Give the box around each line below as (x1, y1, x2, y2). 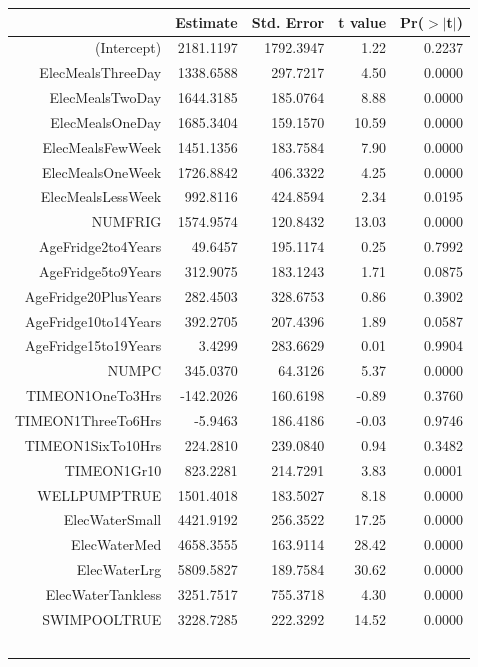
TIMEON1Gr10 (64, 459, 162, 480)
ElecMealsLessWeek (40, 186, 162, 207)
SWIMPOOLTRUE (42, 608, 162, 629)
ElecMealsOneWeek (41, 161, 162, 182)
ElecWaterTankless (45, 583, 162, 604)
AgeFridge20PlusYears (24, 285, 162, 306)
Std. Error (251, 11, 325, 32)
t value (338, 11, 387, 32)
